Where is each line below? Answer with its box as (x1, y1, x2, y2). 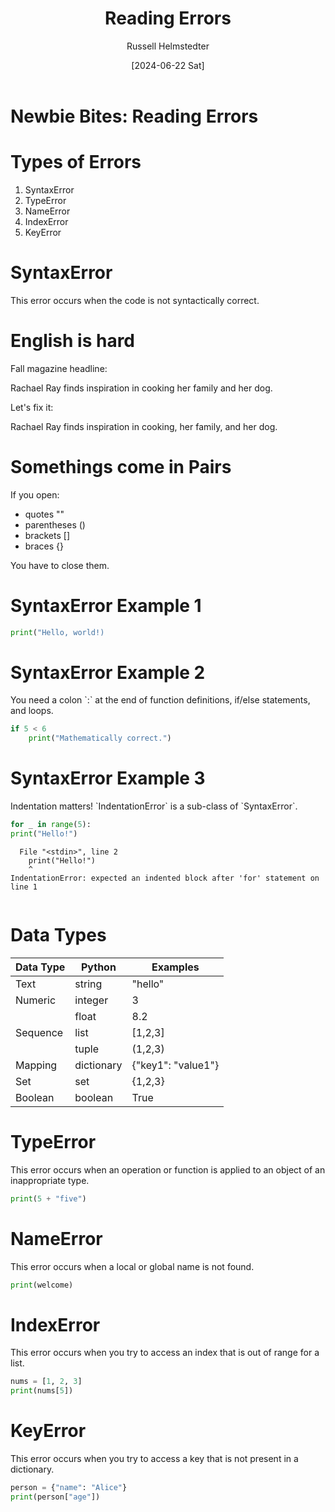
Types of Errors (10, 151, 142, 174)
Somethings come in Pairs (10, 455, 232, 478)
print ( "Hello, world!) (10, 627, 105, 637)
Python (80, 960, 117, 974)
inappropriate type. (10, 1174, 90, 1186)
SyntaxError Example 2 (10, 661, 206, 684)
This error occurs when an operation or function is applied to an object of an (10, 1163, 326, 1176)
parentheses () (24, 518, 86, 531)
